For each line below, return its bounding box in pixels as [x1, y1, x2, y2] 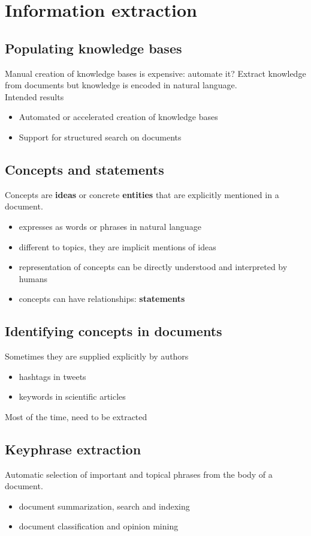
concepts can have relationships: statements [19, 292, 185, 305]
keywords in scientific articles [19, 390, 126, 403]
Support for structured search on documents [19, 130, 182, 143]
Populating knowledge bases [5, 38, 182, 57]
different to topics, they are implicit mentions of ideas [19, 240, 216, 253]
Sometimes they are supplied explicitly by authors [5, 350, 189, 363]
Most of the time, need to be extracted [5, 410, 147, 423]
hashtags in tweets [19, 370, 86, 382]
